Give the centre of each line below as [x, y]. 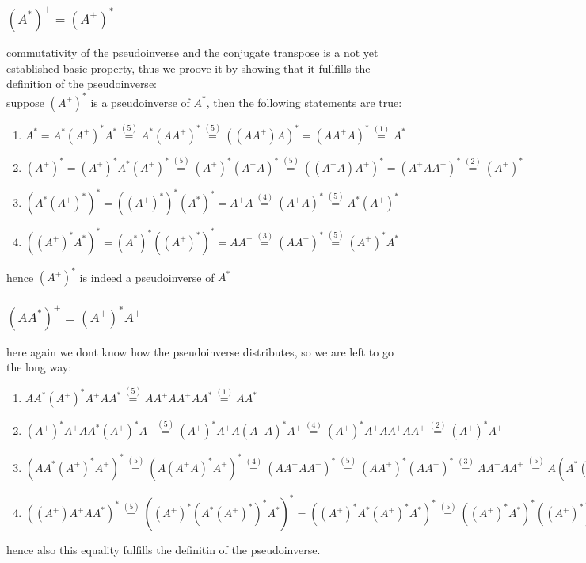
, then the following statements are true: [304, 102]
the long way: [39, 367]
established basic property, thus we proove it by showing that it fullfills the [188, 68]
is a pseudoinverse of [140, 102]
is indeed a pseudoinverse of [147, 277]
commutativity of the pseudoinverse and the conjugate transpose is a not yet [192, 53]
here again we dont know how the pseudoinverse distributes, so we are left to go [200, 351]
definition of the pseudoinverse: [82, 84]
